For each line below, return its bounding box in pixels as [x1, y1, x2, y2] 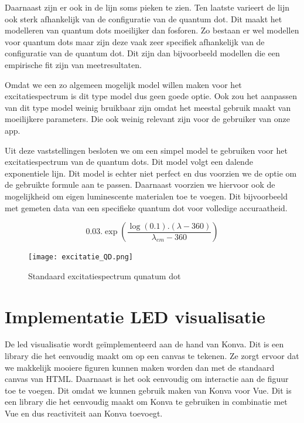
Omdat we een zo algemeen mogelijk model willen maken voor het [5, 78, 242, 90]
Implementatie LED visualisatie [5, 304, 265, 328]
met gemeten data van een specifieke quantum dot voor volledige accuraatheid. [5, 201, 288, 214]
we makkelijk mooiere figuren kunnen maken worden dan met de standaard [5, 361, 275, 373]
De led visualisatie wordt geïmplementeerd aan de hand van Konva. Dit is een [5, 338, 284, 350]
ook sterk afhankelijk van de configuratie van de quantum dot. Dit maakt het [5, 12, 282, 25]
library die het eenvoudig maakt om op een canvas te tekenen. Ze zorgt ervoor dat [5, 350, 299, 362]
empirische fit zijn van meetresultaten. [5, 58, 142, 70]
